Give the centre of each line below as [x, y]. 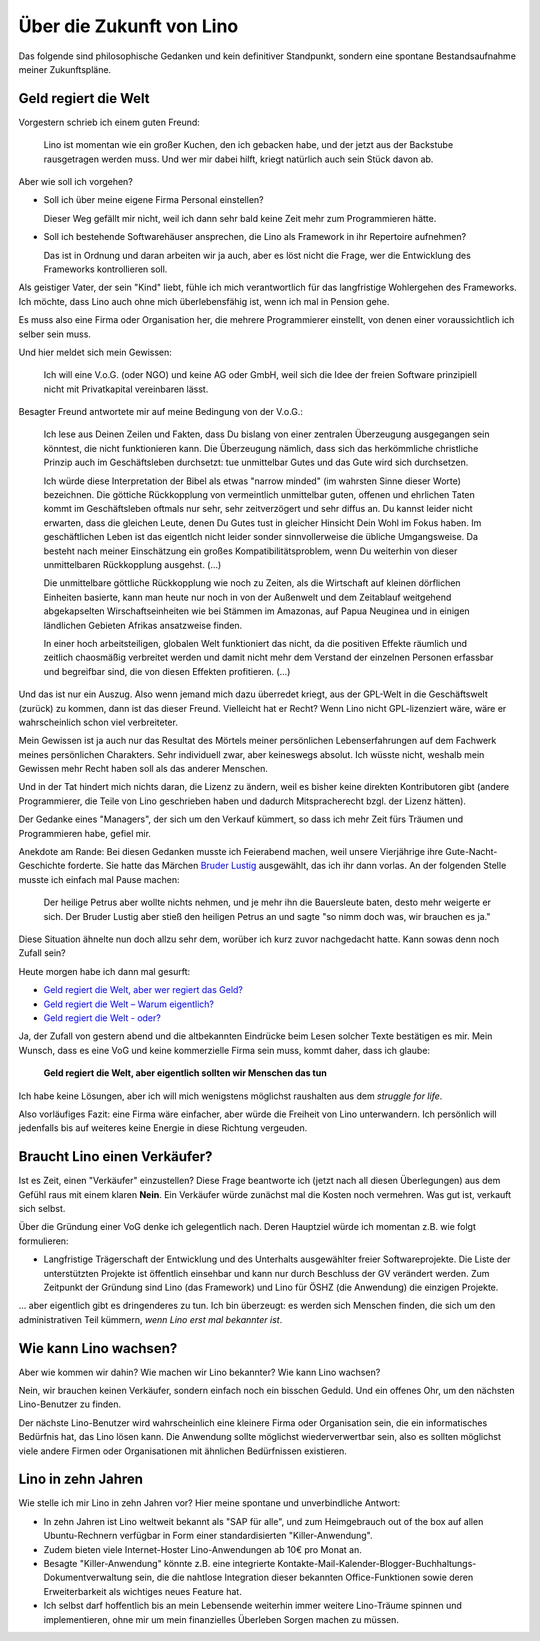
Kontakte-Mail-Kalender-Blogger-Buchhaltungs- [377, 1564]
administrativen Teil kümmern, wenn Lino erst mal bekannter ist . [150, 1319]
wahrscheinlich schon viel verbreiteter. [98, 722]
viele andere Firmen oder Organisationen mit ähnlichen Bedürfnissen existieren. [182, 1451]
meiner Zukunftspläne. [65, 69]
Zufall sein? [42, 953]
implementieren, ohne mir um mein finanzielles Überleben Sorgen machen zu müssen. [221, 1619]
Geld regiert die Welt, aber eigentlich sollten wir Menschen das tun [185, 1073]
